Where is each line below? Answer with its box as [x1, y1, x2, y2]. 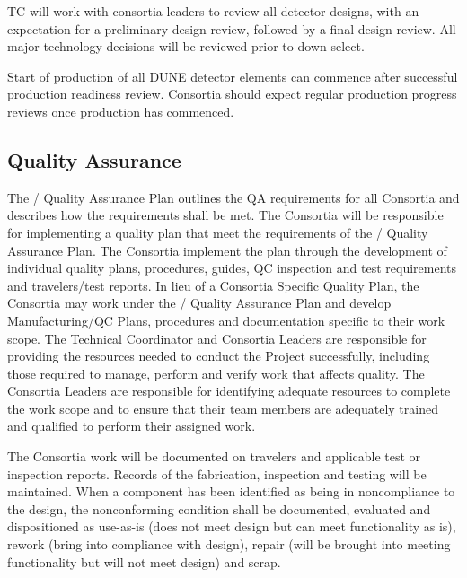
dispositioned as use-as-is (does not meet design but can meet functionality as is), [7, 517, 456, 536]
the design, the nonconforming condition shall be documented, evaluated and [7, 499, 431, 518]
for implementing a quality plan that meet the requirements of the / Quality [7, 223, 428, 241]
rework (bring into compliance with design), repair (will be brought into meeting [7, 535, 451, 554]
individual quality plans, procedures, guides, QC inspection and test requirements [7, 258, 457, 277]
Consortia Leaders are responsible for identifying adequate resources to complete [7, 381, 451, 400]
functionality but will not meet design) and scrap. [7, 552, 281, 571]
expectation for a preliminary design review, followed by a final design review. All [7, 19, 456, 38]
